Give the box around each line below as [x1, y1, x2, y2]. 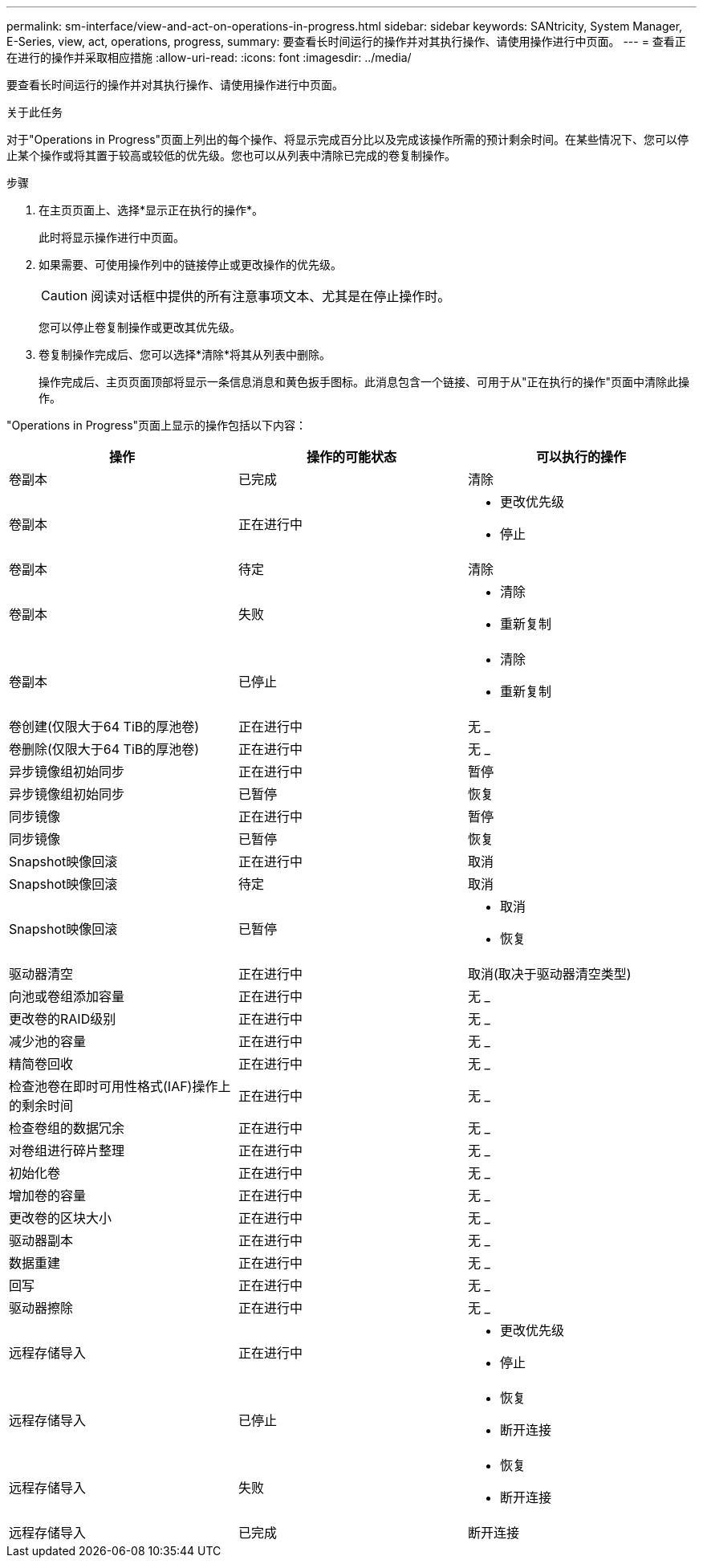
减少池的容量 [9, 1033, 87, 1049]
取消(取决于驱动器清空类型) [467, 966, 632, 982]
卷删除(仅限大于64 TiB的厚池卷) [9, 741, 200, 757]
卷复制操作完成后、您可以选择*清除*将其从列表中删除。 [39, 348, 331, 361]
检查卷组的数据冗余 [9, 1120, 125, 1136]
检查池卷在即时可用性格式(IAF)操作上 [9, 1078, 231, 1094]
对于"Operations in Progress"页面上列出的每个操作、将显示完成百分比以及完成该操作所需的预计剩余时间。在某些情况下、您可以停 [6, 132, 689, 146]
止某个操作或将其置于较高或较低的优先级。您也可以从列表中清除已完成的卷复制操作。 [6, 149, 456, 162]
